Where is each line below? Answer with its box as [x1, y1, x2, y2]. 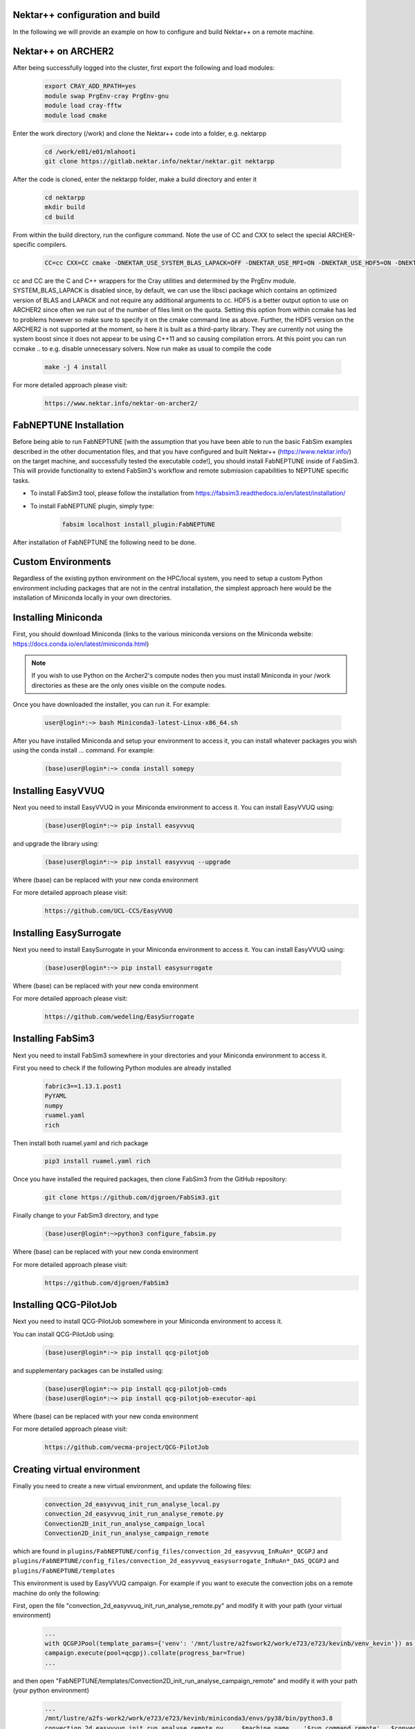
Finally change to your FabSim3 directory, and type [12, 1211, 159, 1220]
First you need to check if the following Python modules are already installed [12, 1064, 232, 1072]
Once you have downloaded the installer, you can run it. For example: [12, 701, 210, 709]
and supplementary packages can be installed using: [12, 1366, 164, 1374]
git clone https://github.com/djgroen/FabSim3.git [44, 1194, 221, 1201]
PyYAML [44, 1092, 67, 1100]
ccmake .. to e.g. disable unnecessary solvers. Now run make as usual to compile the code [12, 344, 272, 353]
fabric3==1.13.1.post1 [44, 1082, 122, 1090]
